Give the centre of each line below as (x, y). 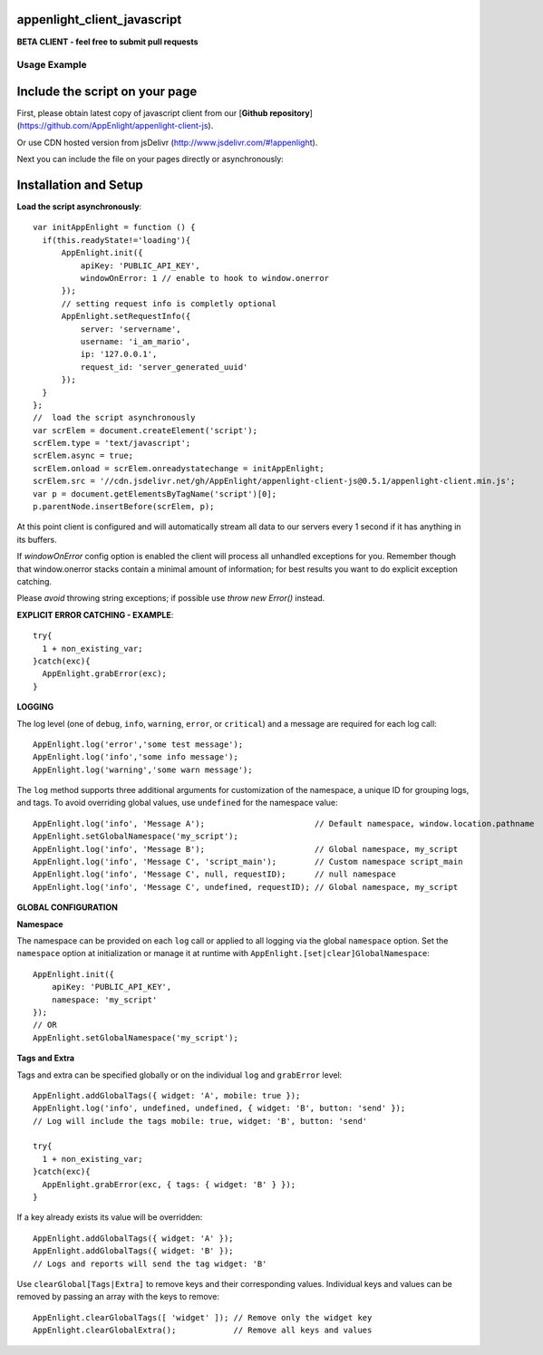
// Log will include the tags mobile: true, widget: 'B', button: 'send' (200, 1121)
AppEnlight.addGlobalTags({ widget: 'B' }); (134, 1251)
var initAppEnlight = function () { (114, 227)
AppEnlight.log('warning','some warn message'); (143, 769)
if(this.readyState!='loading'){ (116, 240)
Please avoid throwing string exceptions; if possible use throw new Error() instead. (171, 598)
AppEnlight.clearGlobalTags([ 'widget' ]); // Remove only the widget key (203, 1317)
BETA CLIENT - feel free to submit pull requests (107, 42)
